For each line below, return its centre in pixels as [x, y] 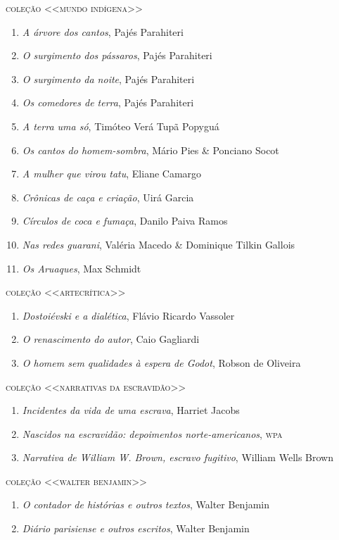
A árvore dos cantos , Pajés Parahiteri [103, 31]
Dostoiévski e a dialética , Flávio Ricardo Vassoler [128, 315]
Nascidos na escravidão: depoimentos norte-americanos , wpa [152, 433]
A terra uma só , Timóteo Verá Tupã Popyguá [121, 126]
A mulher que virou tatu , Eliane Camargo [112, 174]
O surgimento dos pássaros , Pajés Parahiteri [117, 55]
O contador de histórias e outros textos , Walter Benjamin [146, 504]
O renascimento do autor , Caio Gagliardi [111, 339]
